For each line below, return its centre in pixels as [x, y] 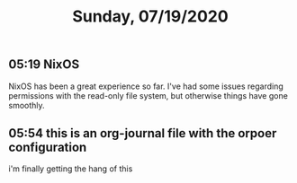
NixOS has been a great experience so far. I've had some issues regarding [146, 86]
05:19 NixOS [44, 65]
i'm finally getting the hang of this [71, 169]
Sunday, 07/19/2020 [150, 17]
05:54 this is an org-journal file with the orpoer [143, 133]
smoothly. [27, 105]
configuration [48, 147]
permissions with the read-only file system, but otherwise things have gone [148, 95]
